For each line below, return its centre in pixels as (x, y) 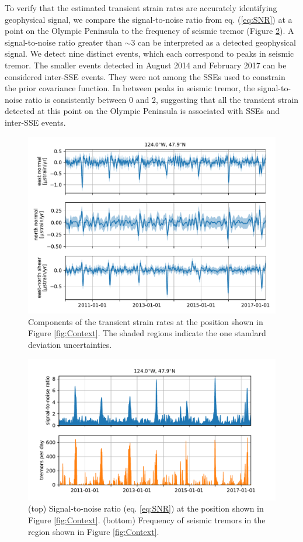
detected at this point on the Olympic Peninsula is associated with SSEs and (142, 111)
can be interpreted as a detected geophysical (217, 42)
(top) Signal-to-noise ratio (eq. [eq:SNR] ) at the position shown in (146, 508)
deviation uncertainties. (70, 344)
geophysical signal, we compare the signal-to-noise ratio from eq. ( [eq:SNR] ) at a (149, 19)
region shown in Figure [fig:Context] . (94, 531)
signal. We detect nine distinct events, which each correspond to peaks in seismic (149, 53)
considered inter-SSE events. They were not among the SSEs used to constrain (145, 76)
